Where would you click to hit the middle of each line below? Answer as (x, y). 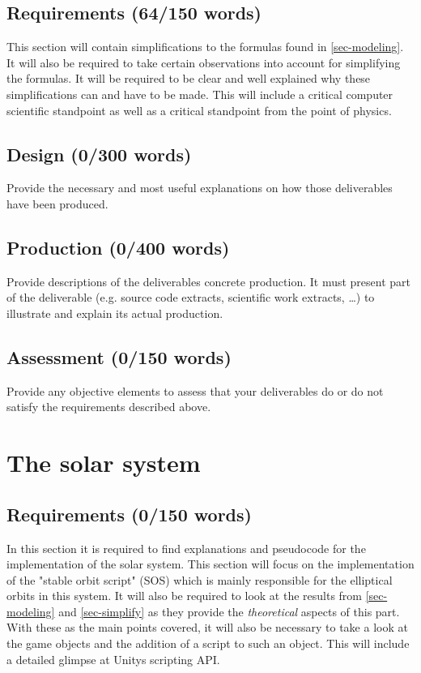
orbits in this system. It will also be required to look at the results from (184, 596)
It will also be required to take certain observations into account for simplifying (204, 62)
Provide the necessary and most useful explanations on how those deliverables (200, 188)
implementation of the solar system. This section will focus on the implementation (210, 564)
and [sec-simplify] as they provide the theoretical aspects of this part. (229, 611)
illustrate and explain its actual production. (115, 313)
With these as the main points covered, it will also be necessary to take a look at (207, 627)
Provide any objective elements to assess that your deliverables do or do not (195, 390)
